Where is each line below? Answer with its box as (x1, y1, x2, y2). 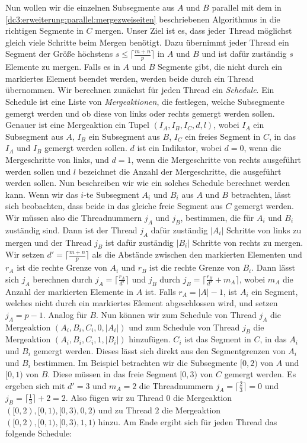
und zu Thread (98, 404, 152, 416)
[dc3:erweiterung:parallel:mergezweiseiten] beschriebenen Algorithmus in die (5, 12, 280, 25)
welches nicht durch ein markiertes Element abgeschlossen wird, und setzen (5, 297, 278, 309)
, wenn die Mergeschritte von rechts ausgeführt (131, 153, 302, 165)
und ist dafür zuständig (202, 47, 287, 60)
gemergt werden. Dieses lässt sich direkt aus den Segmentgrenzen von (33, 344, 286, 357)
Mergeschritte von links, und (5, 153, 109, 165)
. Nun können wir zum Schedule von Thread (96, 308, 257, 320)
